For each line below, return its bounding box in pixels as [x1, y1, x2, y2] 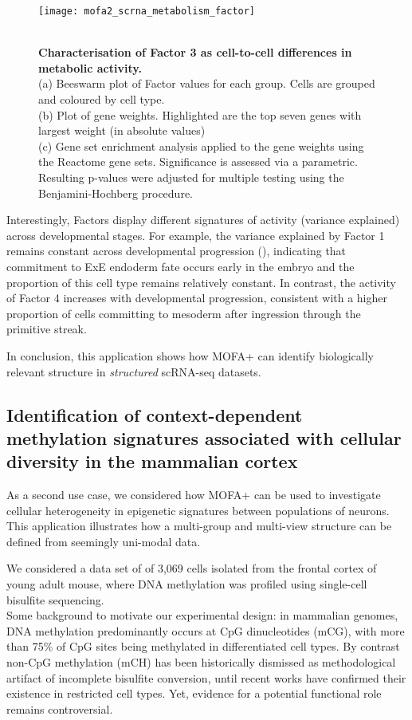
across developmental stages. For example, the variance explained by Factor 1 [6, 226, 385, 243]
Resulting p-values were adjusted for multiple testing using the [38, 169, 344, 185]
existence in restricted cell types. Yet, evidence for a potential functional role [6, 685, 382, 702]
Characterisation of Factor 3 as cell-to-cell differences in [38, 44, 352, 61]
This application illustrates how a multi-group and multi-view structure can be [6, 517, 392, 534]
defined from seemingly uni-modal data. [6, 533, 201, 549]
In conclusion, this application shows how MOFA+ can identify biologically [6, 347, 374, 364]
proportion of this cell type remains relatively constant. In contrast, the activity [6, 273, 396, 290]
